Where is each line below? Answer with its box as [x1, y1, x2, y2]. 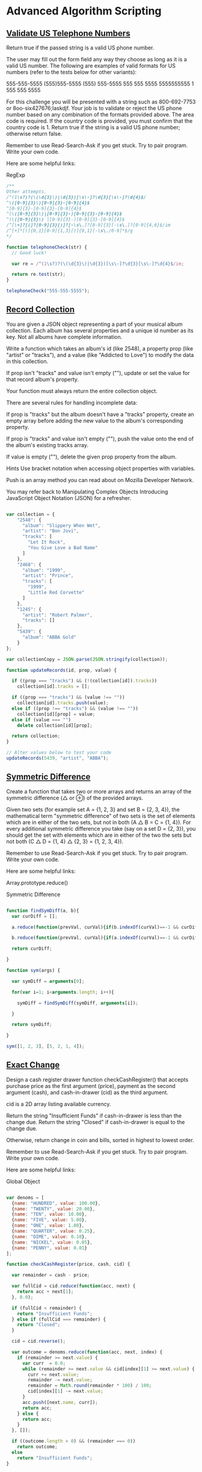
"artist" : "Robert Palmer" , [22, 612, 93, 618]
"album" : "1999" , [22, 567, 66, 573]
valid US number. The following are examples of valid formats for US [6, 62, 176, 69]
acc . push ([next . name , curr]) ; [22, 1399, 98, 1405]
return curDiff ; [11, 945, 52, 952]
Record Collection [6, 305, 75, 315]
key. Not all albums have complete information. [6, 333, 123, 340]
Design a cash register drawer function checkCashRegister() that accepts [6, 1076, 189, 1083]
